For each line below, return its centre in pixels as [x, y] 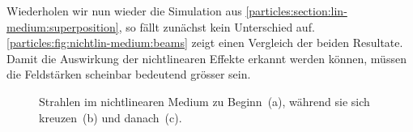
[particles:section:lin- [296, 11]
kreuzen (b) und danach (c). [111, 117]
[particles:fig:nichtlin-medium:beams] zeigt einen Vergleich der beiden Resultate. [205, 43]
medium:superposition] [63, 26]
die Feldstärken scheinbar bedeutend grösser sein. [129, 74]
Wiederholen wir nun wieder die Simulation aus [124, 11]
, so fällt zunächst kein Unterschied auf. [217, 26]
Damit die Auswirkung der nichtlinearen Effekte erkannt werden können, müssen [206, 58]
